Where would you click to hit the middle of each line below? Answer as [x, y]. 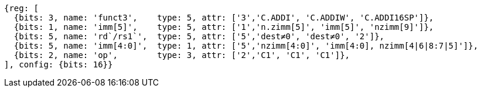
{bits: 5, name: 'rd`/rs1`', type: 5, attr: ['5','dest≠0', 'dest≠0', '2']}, [199, 36]
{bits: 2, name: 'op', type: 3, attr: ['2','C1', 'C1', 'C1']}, [182, 55]
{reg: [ [22, 8]
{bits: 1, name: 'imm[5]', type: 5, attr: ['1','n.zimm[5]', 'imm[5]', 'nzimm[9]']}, [224, 27]
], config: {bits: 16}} [59, 64]
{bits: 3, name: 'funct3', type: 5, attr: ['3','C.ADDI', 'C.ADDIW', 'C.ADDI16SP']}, [224, 18]
